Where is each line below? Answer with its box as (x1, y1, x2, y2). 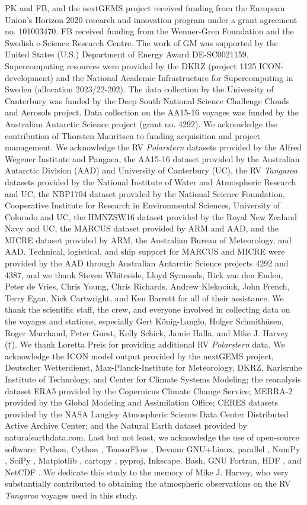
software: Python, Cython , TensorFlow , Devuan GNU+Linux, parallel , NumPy (5, 442, 300, 455)
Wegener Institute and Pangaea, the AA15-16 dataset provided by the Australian (5, 152, 300, 165)
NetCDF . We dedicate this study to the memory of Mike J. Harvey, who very (5, 465, 289, 478)
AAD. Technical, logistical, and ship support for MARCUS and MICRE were (5, 245, 285, 258)
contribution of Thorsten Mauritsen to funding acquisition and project (5, 129, 260, 141)
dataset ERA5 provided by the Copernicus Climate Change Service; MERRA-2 (5, 384, 293, 397)
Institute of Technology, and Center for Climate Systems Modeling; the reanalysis (5, 373, 301, 385)
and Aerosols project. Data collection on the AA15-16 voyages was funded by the (5, 106, 299, 118)
